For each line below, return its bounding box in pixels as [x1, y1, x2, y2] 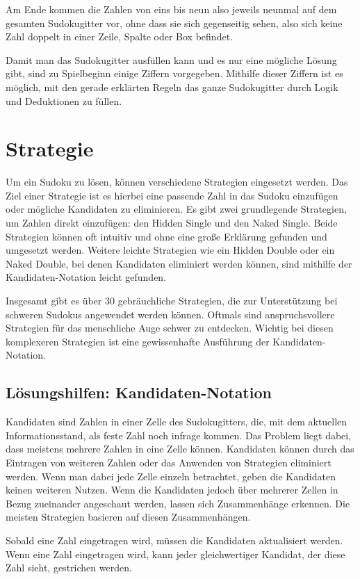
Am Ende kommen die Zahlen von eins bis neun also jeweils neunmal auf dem [6, 2, 337, 16]
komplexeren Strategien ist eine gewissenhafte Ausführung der [6, 334, 270, 348]
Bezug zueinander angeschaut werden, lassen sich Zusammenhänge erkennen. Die [6, 496, 350, 510]
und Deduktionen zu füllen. [6, 93, 122, 108]
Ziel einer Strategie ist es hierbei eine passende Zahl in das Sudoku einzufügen [6, 188, 338, 202]
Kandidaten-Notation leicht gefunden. [6, 270, 167, 284]
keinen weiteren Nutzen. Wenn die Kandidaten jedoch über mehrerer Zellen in [6, 482, 338, 497]
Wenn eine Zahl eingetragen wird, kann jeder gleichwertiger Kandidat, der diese [6, 546, 345, 561]
